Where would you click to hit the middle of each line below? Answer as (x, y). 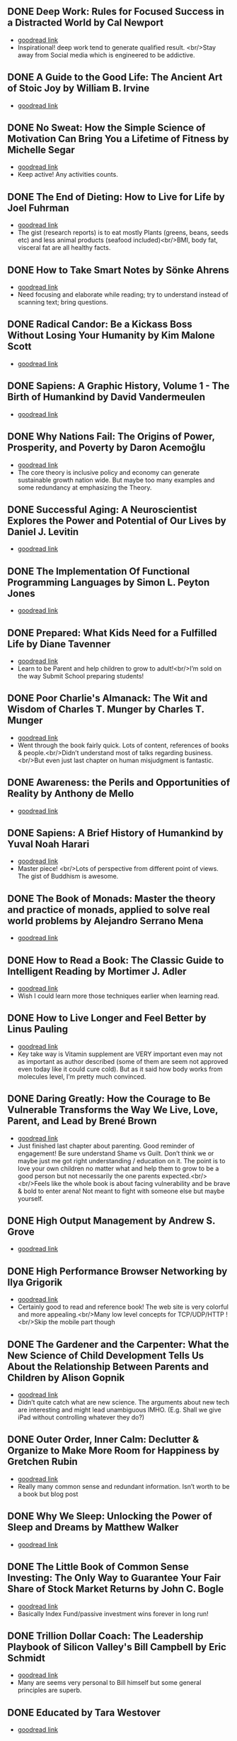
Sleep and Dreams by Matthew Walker (93, 1528)
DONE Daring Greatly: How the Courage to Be (109, 1099)
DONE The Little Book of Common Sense (98, 1567)
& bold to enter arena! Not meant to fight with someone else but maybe (121, 1191)
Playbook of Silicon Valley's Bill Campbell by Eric (117, 1647)
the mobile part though (82, 1322)
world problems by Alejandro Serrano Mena (105, 921)
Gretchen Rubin (42, 1462)
